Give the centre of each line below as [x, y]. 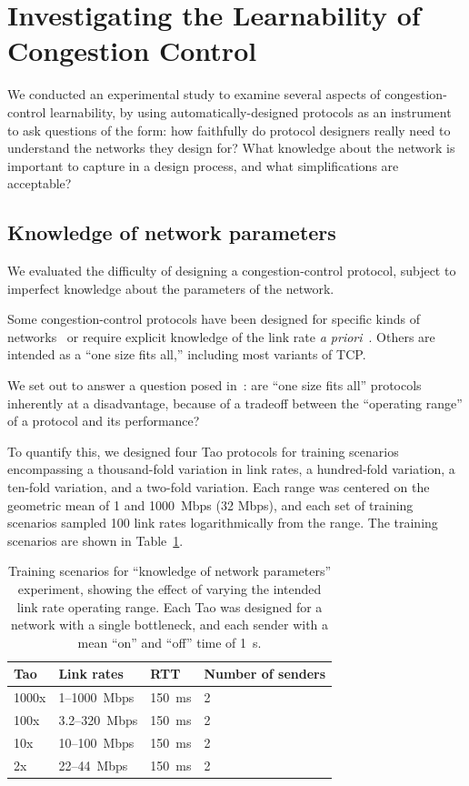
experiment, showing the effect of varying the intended [170, 588]
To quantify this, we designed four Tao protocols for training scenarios [203, 451]
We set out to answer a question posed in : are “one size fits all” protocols [215, 385]
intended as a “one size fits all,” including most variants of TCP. [187, 354]
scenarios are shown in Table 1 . [95, 540]
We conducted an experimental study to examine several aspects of [194, 94]
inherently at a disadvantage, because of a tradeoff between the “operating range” [235, 403]
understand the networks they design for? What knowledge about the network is [231, 148]
